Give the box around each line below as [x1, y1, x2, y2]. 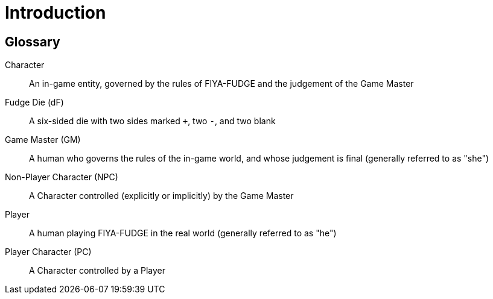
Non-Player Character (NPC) [5, 172, 118, 183]
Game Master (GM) [5, 134, 81, 145]
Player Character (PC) [5, 247, 92, 257]
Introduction [5, 2, 106, 23]
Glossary [5, 34, 60, 49]
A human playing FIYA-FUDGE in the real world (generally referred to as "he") [29, 228, 337, 239]
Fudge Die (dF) [5, 97, 64, 108]
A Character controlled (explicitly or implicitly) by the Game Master [29, 190, 294, 201]
